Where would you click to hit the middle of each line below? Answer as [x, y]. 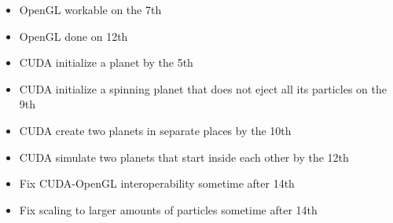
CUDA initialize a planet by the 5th [106, 62]
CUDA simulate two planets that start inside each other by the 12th [184, 157]
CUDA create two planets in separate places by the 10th [155, 130]
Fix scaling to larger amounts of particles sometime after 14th [168, 209]
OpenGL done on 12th [73, 36]
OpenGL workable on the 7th [90, 9]
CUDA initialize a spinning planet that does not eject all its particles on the [203, 88]
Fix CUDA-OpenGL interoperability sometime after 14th [157, 183]
